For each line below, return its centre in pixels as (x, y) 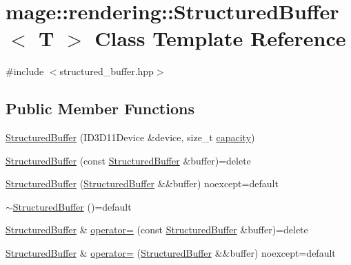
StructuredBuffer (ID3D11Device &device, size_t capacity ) (130, 137)
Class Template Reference (220, 38)
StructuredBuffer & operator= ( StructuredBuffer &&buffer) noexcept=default (171, 253)
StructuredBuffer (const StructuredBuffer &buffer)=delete (128, 160)
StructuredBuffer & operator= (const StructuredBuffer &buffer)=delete (157, 230)
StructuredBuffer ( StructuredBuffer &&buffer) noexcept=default (142, 183)
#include (25, 71)
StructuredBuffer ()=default (72, 206)
